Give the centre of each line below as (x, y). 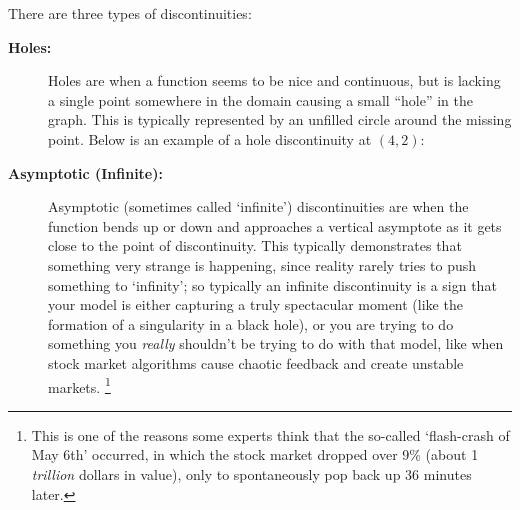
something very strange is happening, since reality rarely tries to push (262, 264)
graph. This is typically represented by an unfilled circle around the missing (280, 119)
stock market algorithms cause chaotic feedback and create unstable (256, 362)
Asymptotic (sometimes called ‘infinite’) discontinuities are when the (258, 206)
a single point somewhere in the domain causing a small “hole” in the (260, 99)
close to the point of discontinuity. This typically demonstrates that (255, 245)
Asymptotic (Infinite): (85, 172)
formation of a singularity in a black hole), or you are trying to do (251, 323)
